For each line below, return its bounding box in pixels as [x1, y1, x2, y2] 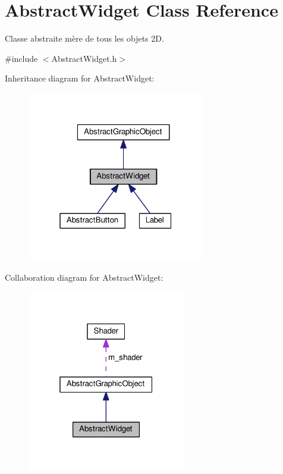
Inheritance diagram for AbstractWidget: [5, 72, 155, 84]
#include [5, 52, 38, 64]
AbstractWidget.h [51, 52, 117, 64]
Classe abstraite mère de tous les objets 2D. [5, 32, 164, 45]
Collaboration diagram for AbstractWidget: [5, 271, 163, 283]
